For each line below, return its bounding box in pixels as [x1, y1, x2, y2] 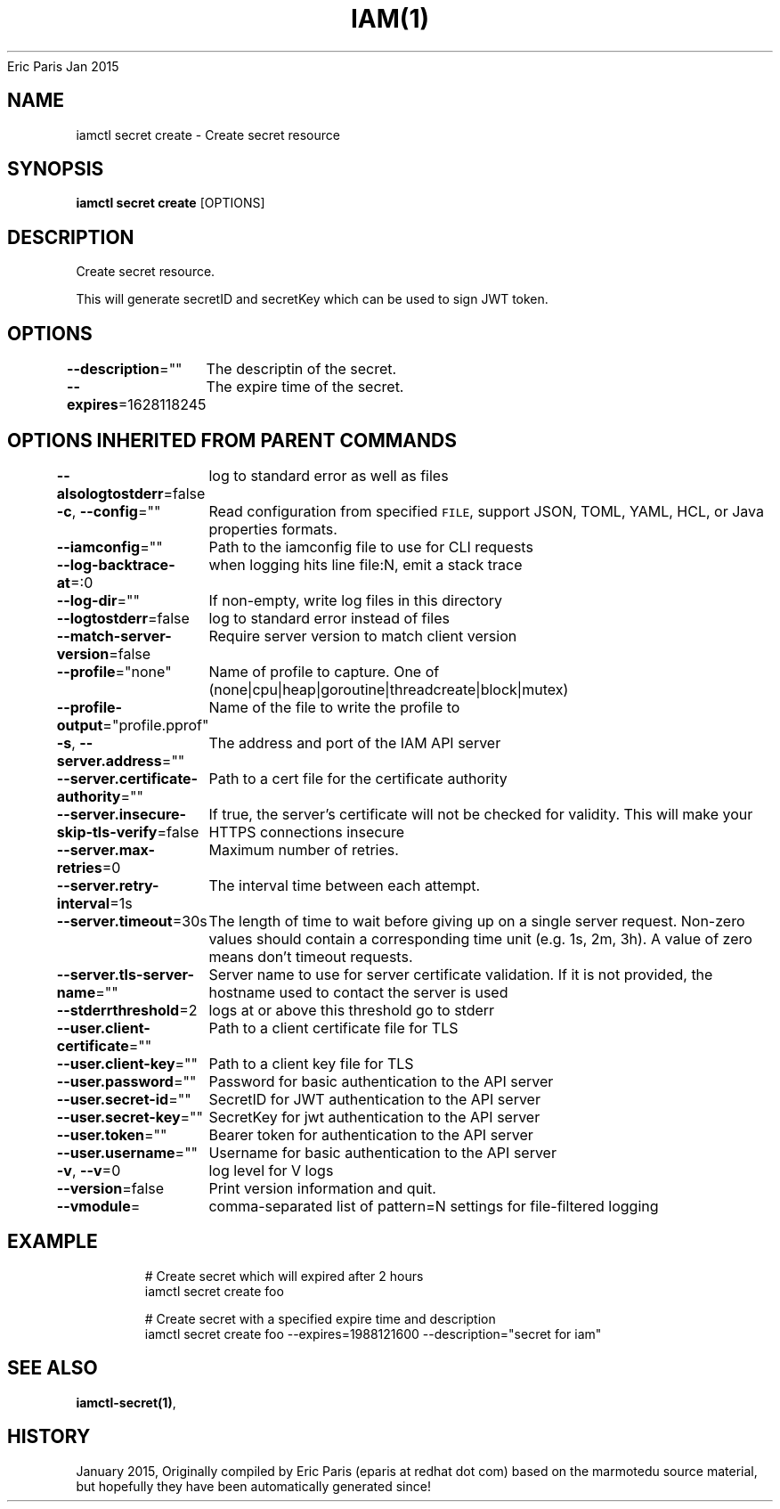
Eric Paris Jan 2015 [7, 58, 119, 74]
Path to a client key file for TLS [208, 1054, 414, 1073]
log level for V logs [208, 1161, 334, 1179]
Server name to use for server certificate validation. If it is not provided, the [208, 965, 713, 983]
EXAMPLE [7, 1230, 98, 1253]
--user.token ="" [56, 1125, 167, 1144]
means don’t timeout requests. [208, 947, 413, 966]
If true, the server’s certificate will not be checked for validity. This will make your [208, 804, 753, 823]
